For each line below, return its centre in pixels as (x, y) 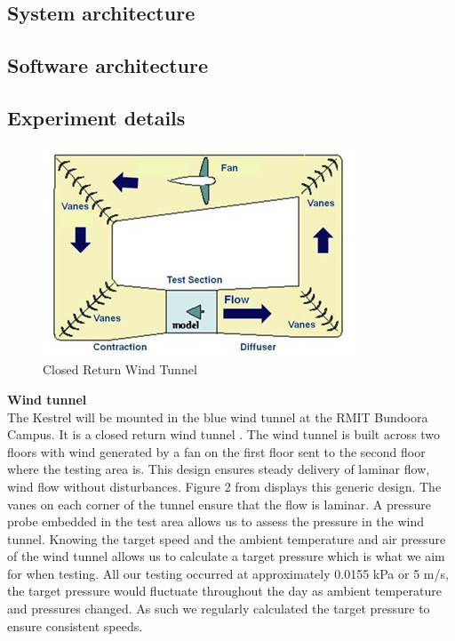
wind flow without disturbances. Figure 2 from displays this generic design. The (224, 486)
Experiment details (96, 117)
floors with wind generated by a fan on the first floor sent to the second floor (216, 451)
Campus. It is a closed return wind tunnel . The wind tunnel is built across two (224, 434)
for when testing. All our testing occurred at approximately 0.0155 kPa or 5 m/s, (228, 573)
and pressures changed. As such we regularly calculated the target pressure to (219, 609)
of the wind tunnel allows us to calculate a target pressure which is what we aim (226, 556)
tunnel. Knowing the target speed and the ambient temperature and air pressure (227, 538)
